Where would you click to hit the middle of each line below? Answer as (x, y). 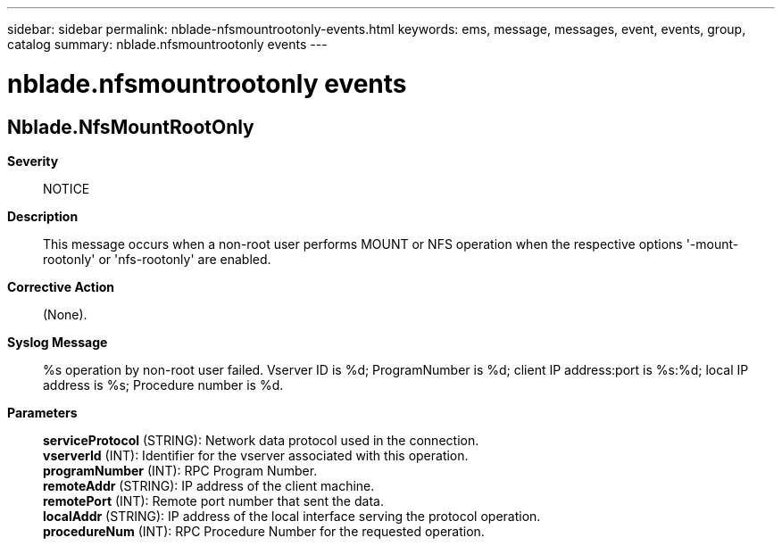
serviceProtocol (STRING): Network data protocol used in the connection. (261, 440)
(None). (65, 314)
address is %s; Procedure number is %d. (163, 385)
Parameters (42, 412)
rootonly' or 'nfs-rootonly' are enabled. (157, 259)
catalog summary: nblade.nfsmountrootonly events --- (167, 44)
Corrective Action (61, 286)
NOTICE (67, 188)
